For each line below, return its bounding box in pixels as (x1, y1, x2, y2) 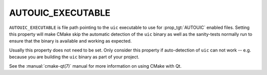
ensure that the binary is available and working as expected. (9, 38, 132, 44)
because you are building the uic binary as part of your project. (9, 54, 139, 60)
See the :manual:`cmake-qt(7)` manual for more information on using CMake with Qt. (9, 63, 182, 69)
